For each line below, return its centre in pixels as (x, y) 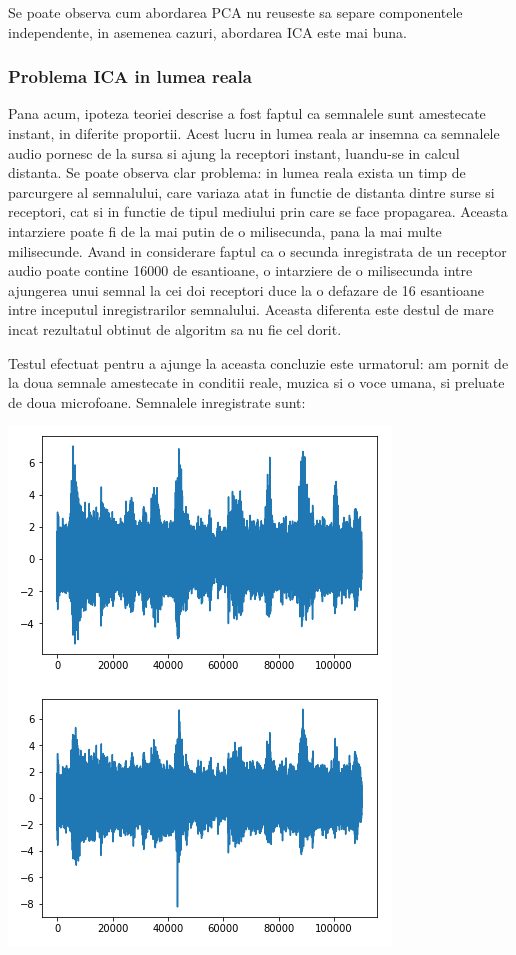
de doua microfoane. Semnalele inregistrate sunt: (157, 401)
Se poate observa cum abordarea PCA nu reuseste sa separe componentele (235, 12)
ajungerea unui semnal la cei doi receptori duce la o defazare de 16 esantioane (246, 289)
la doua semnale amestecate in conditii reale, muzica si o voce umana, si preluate (256, 382)
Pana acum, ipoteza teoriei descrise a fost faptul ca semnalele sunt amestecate (247, 113)
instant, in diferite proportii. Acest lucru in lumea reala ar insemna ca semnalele (254, 133)
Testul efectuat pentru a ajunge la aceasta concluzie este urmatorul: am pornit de (258, 362)
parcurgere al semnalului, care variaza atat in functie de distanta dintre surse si (251, 191)
